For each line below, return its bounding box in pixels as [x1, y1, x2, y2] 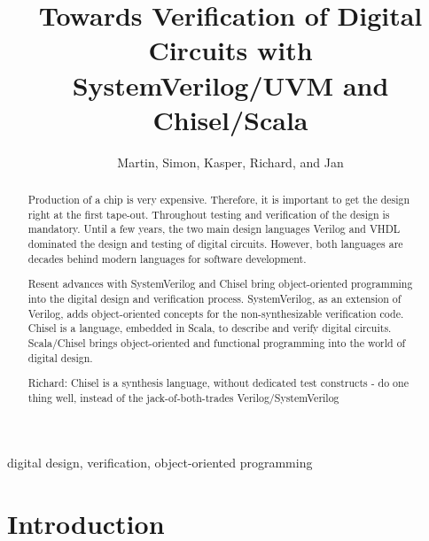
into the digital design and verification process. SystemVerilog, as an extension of [27, 290, 402, 305]
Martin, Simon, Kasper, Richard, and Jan [117, 152, 344, 171]
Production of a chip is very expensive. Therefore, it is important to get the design [27, 192, 410, 207]
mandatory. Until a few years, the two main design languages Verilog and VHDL [27, 221, 401, 236]
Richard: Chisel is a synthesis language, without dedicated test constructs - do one [27, 375, 409, 390]
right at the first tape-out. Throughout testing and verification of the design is [27, 206, 390, 221]
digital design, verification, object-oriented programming [7, 453, 313, 472]
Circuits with [148, 32, 313, 68]
